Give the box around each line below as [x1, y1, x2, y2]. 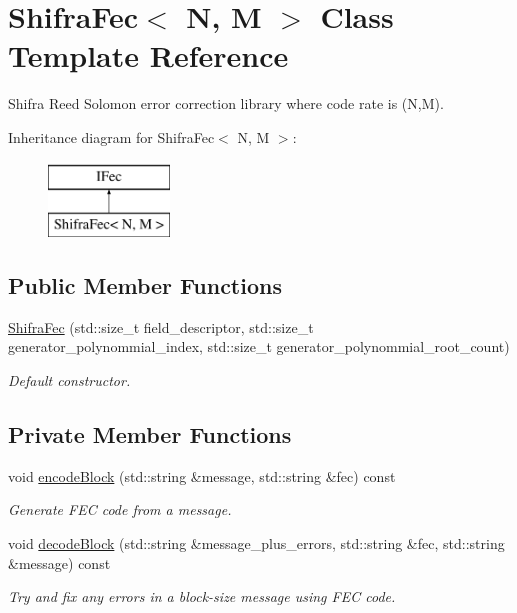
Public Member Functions [8, 270, 282, 301]
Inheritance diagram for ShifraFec [8, 126, 215, 147]
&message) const [8, 552, 111, 573]
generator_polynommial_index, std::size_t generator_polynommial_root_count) [8, 336, 510, 357]
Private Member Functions [8, 419, 292, 450]
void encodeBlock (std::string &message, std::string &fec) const [8, 465, 396, 486]
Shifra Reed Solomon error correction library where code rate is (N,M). [8, 93, 444, 114]
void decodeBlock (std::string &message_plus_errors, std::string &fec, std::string [8, 533, 505, 554]
